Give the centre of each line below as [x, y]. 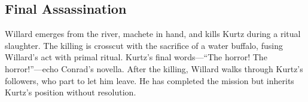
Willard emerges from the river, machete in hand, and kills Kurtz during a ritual [153, 34]
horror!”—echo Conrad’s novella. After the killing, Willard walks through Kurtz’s [154, 68]
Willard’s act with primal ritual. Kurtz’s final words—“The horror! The [136, 57]
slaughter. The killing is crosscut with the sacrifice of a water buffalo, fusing [144, 45]
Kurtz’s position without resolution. [71, 92]
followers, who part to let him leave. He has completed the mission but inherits [150, 80]
